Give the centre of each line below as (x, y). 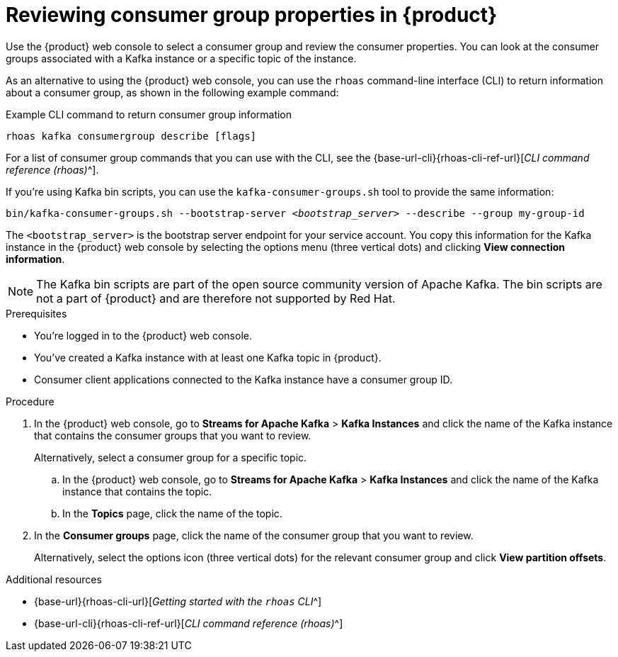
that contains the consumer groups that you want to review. (173, 435)
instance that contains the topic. (137, 491)
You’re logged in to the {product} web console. (143, 335)
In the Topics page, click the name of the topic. (172, 513)
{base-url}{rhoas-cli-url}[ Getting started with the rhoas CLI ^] (178, 601)
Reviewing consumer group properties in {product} (252, 15)
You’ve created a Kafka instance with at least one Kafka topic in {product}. (208, 357)
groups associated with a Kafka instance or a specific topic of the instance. (181, 58)
